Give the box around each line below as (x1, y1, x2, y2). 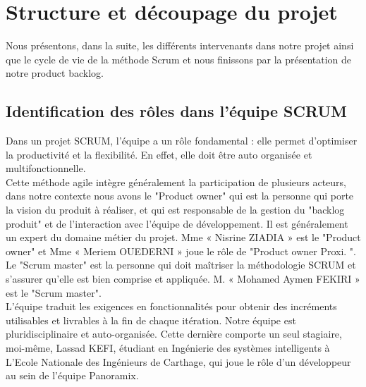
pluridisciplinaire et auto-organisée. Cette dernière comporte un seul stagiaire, (6, 326, 342, 341)
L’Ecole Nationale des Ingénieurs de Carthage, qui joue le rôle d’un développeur (6, 354, 351, 369)
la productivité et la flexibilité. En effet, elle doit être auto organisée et (6, 147, 312, 161)
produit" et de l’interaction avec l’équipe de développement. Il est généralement (6, 216, 348, 231)
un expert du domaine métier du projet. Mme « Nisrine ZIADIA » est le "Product (6, 230, 361, 245)
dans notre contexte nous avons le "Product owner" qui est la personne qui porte (6, 188, 354, 203)
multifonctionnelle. (6, 161, 86, 176)
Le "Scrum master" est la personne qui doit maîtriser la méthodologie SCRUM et (6, 257, 356, 272)
